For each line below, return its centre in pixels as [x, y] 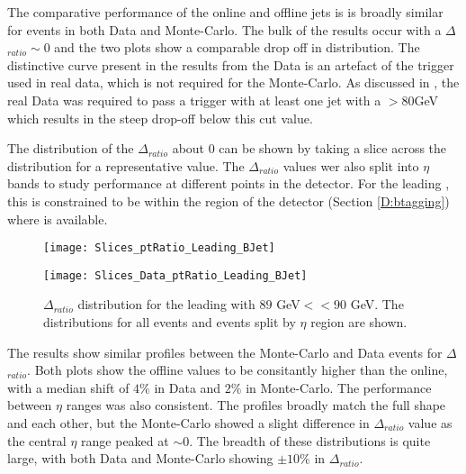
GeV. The [377, 304]
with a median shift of [68, 387]
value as [430, 423]
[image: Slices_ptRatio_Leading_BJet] [159, 248]
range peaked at [125, 440]
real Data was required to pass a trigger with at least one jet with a [194, 100]
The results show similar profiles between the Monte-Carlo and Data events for [225, 352]
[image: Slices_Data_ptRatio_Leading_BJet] [175, 275]
